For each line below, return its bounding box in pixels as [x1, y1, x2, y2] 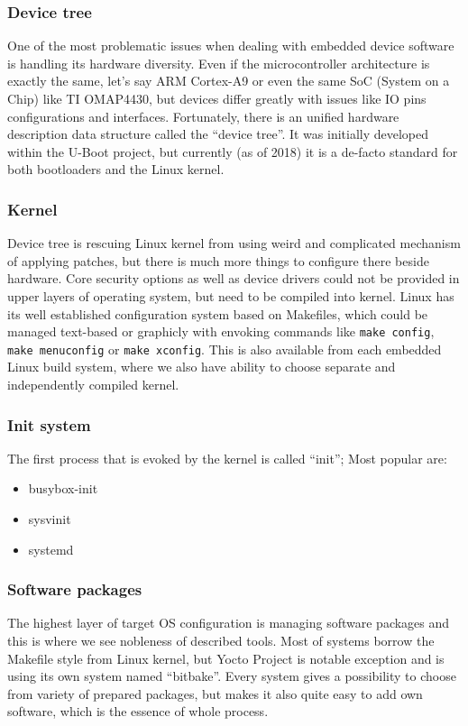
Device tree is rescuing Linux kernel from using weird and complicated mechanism [7, 234, 461, 253]
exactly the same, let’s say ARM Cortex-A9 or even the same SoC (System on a [7, 71, 450, 90]
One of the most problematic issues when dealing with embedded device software [7, 36, 454, 55]
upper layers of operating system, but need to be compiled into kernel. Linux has [7, 286, 454, 305]
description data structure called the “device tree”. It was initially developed [7, 124, 429, 143]
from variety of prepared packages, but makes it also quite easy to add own [7, 684, 423, 703]
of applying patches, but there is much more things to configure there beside [7, 251, 429, 270]
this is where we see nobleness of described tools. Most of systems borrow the [7, 631, 435, 650]
